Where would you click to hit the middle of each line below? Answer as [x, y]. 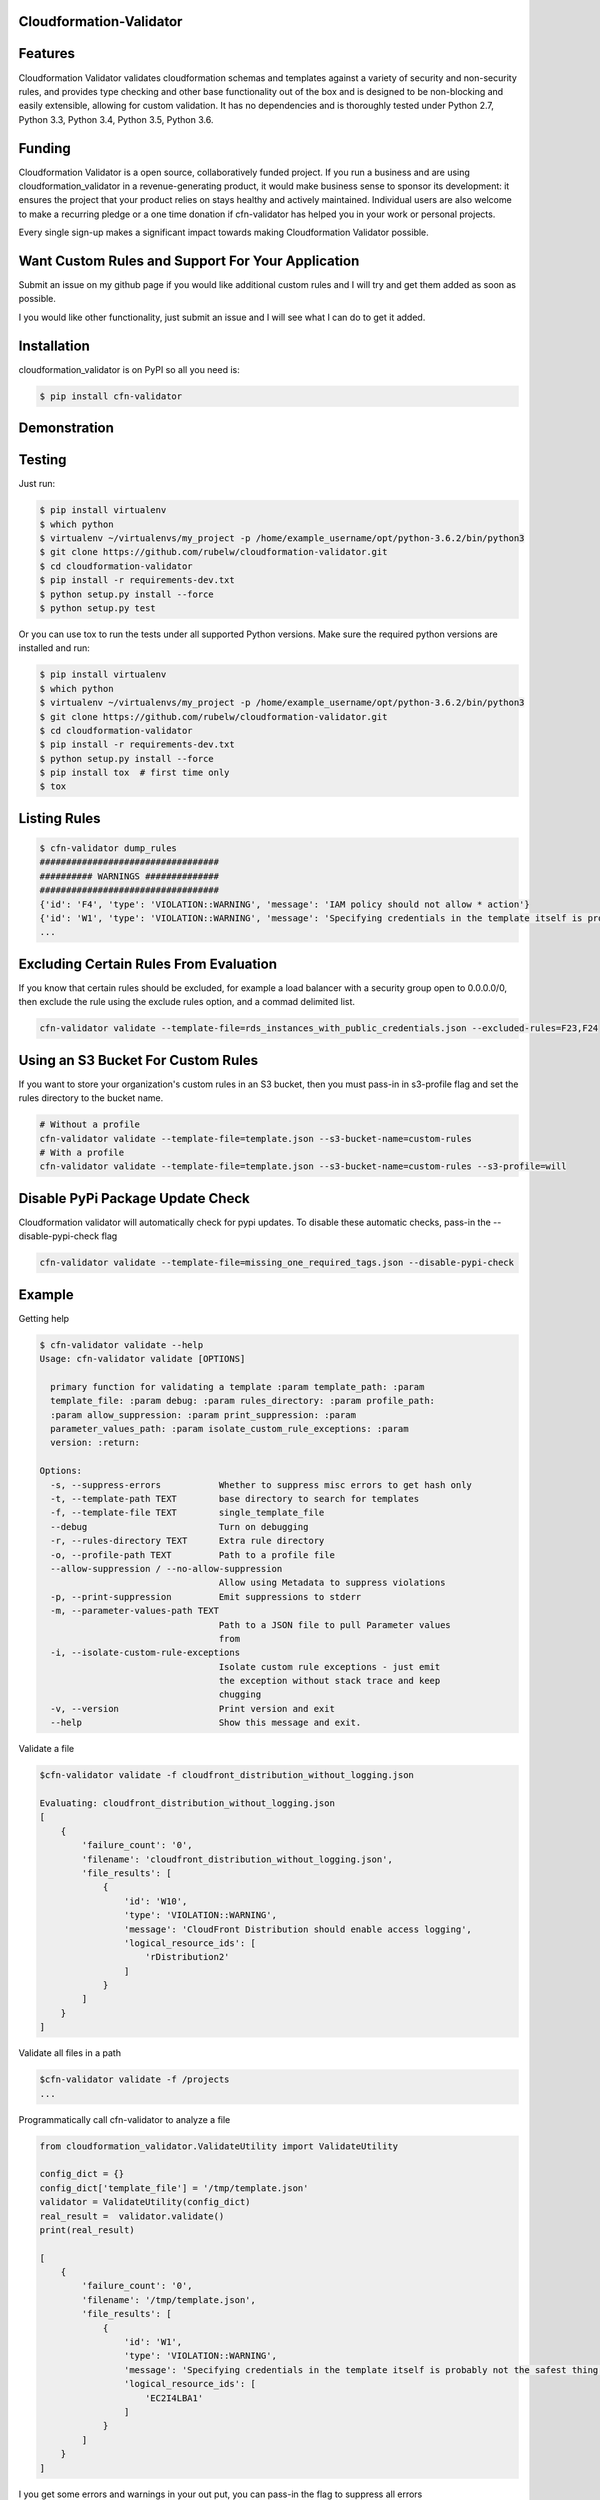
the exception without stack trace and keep [329, 1681]
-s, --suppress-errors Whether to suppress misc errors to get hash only [261, 1484]
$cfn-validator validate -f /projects [134, 2079]
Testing [42, 460]
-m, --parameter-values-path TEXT [135, 1611]
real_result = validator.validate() [132, 2216]
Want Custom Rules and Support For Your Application [189, 260]
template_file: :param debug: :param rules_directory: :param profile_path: [242, 1401]
